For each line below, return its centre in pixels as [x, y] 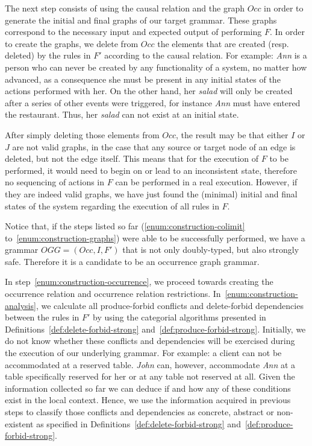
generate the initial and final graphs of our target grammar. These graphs [141, 20]
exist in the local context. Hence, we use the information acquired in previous [148, 400]
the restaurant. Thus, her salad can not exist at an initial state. [122, 114]
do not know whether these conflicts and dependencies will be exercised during [150, 341]
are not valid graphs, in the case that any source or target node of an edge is [154, 146]
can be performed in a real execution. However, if [206, 182]
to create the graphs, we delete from [72, 43]
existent [19, 423]
